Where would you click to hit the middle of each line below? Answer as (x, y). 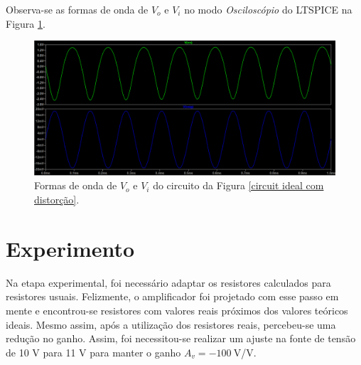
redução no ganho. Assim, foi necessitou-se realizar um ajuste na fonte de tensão (181, 338)
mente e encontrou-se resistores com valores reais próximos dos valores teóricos (177, 310)
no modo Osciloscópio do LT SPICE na (268, 9)
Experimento (70, 248)
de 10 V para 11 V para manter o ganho (93, 352)
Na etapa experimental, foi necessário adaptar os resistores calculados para (168, 282)
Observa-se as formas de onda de (77, 9)
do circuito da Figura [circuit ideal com (238, 185)
